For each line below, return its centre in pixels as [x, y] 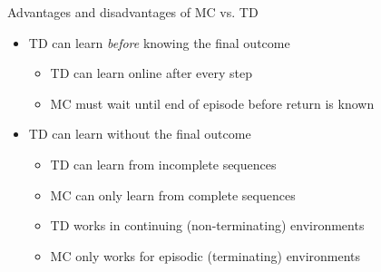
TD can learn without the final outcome [140, 134]
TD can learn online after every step [151, 73]
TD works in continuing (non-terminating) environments [207, 225]
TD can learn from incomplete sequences [163, 164]
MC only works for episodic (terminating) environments [205, 255]
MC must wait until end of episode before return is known [212, 103]
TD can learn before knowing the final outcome [159, 42]
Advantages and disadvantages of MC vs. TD [133, 12]
